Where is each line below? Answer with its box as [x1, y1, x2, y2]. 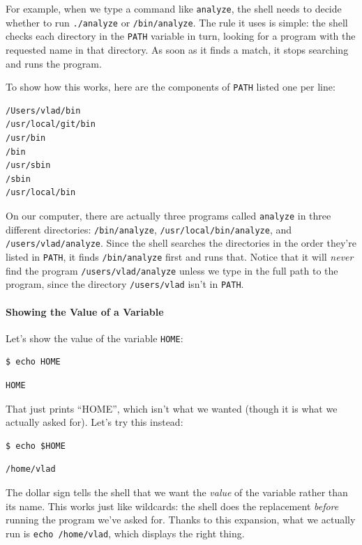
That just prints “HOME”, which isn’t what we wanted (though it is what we [6, 401, 338, 415]
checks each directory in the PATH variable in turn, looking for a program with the [6, 29, 356, 43]
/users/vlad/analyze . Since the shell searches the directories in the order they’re [6, 236, 356, 250]
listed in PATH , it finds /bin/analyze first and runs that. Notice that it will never [6, 249, 354, 263]
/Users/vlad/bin [6, 105, 81, 116]
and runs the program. [6, 56, 102, 70]
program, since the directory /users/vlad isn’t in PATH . [6, 277, 244, 291]
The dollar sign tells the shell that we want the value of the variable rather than [6, 484, 348, 499]
